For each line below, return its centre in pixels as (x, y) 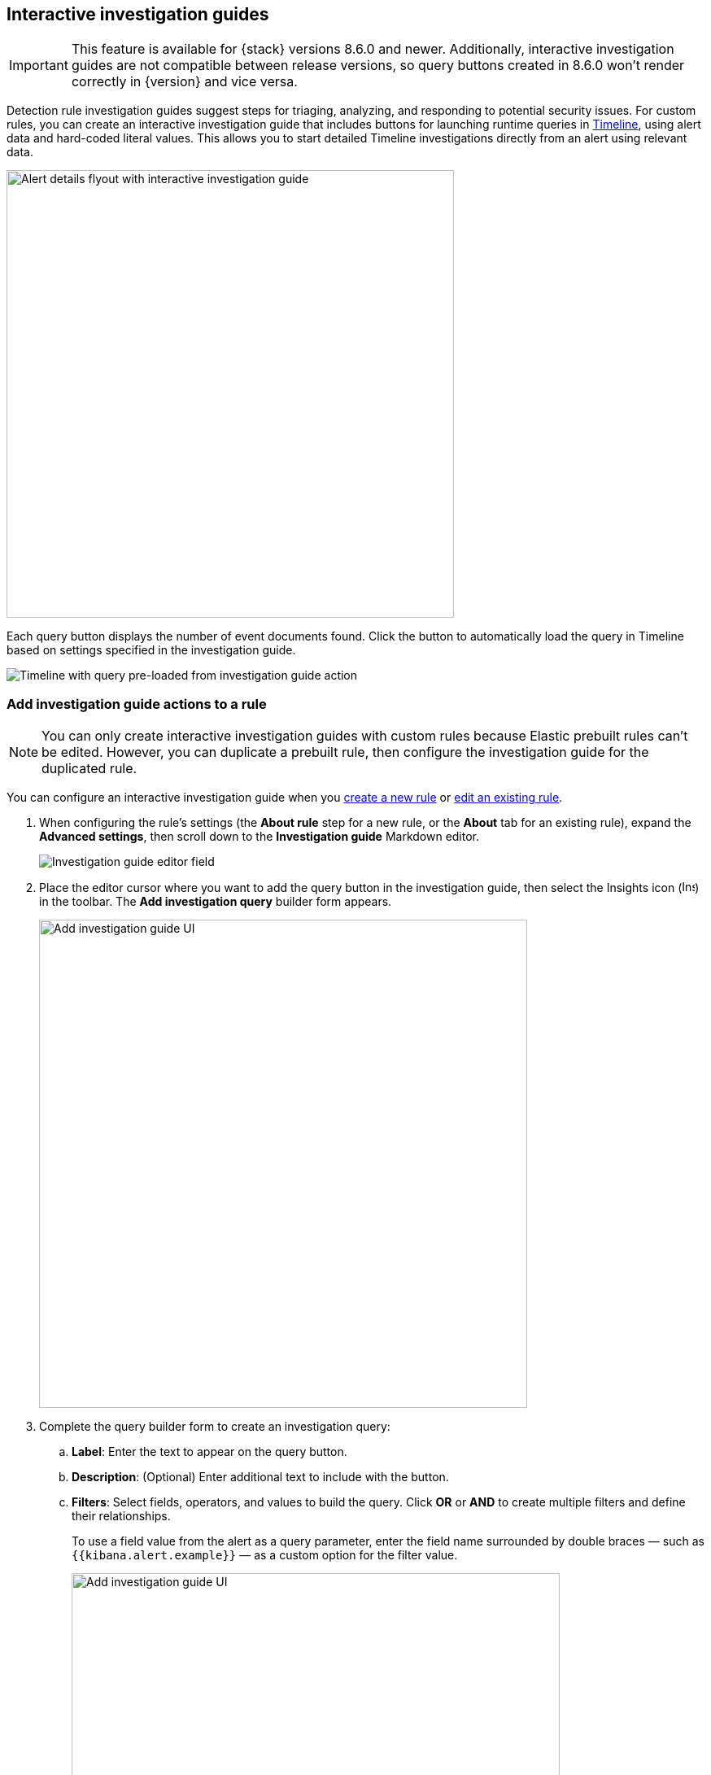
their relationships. (121, 1516)
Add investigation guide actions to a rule (137, 704)
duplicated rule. (89, 769)
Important (39, 66)
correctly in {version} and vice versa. (184, 82)
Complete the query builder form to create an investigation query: (215, 1427)
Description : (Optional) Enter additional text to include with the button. (260, 1477)
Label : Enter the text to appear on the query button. (209, 1452)
